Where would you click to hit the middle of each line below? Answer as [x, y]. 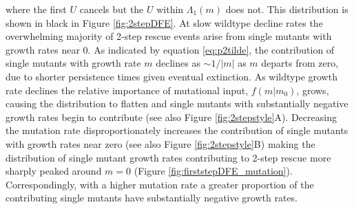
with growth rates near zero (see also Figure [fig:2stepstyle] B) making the [160, 143]
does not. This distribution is [287, 9]
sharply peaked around [54, 171]
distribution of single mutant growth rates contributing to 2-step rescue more [168, 157]
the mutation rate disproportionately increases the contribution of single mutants [177, 130]
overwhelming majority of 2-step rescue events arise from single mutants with [169, 36]
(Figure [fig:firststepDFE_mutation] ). [213, 171]
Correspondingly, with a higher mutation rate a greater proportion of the [160, 184]
